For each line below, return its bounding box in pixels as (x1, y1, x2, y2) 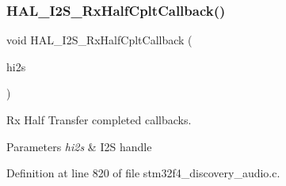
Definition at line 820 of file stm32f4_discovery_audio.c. (6, 165, 280, 181)
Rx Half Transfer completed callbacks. (6, 112, 192, 127)
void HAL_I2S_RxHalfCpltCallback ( (6, 32, 193, 48)
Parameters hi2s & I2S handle (6, 138, 152, 154)
